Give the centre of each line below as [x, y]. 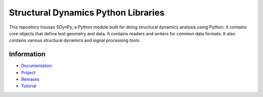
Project [28, 72]
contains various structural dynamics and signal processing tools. [75, 41]
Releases [30, 79]
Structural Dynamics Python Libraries [87, 13]
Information [27, 54]
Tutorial [29, 86]
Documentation [37, 66]
